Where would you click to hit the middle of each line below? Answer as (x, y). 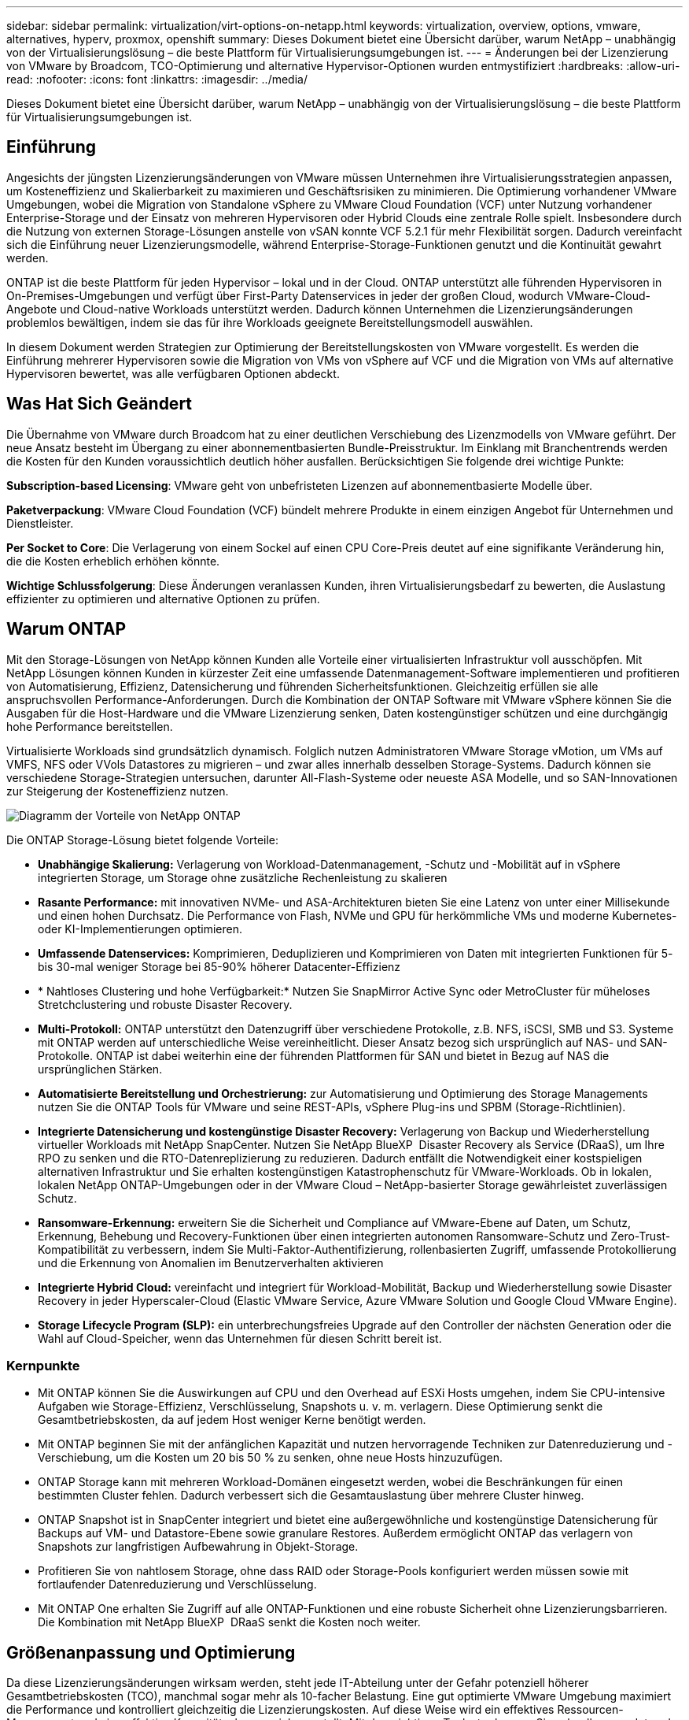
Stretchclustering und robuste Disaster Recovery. (165, 1004)
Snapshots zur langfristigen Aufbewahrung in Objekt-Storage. (198, 1547)
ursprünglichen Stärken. (100, 1069)
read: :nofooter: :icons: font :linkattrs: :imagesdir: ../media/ (157, 79)
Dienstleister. (40, 523)
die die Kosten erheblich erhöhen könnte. (113, 561)
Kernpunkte (43, 1365)
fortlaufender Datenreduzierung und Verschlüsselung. (177, 1585)
